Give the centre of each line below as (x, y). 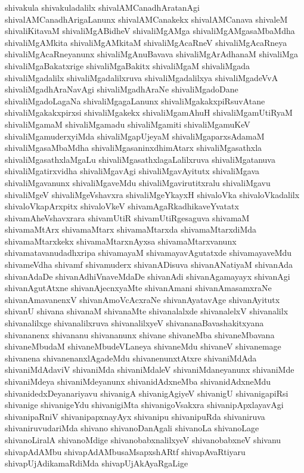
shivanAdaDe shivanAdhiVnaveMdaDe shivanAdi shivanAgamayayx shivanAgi (148, 276)
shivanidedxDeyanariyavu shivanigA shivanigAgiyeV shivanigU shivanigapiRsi (147, 393)
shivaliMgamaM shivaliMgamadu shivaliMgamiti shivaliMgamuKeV (128, 124)
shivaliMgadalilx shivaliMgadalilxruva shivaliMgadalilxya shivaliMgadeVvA (142, 77)
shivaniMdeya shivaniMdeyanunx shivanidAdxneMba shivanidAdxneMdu (138, 381)
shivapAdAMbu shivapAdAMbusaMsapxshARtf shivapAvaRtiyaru (125, 451)
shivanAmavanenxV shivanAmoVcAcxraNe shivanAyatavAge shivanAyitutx (142, 299)
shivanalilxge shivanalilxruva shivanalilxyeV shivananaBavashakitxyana (134, 323)
